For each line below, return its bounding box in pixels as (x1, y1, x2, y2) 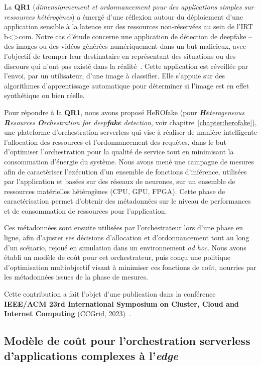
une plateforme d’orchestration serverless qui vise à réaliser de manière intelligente (4, 127, 257, 137)
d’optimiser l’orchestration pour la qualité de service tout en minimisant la (4, 146, 234, 157)
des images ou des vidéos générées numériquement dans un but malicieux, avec (4, 41, 246, 51)
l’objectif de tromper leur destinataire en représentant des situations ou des (4, 50, 236, 61)
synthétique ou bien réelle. (4, 90, 85, 101)
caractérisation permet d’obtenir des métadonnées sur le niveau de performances (4, 196, 251, 206)
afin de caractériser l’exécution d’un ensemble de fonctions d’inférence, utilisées (4, 166, 247, 176)
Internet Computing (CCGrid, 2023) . (4, 308, 131, 319)
